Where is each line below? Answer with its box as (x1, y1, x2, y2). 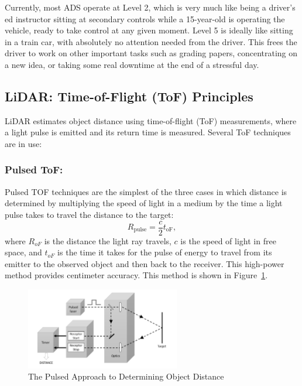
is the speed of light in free (180, 234, 276, 247)
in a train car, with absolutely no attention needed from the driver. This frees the (5, 35, 297, 47)
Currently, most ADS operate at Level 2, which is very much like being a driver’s (5, 1, 296, 13)
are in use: (5, 137, 42, 149)
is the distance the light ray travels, (44, 234, 171, 247)
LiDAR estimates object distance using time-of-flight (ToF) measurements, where (5, 114, 297, 127)
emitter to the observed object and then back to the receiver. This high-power (5, 257, 284, 269)
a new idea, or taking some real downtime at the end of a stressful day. (5, 58, 259, 70)
